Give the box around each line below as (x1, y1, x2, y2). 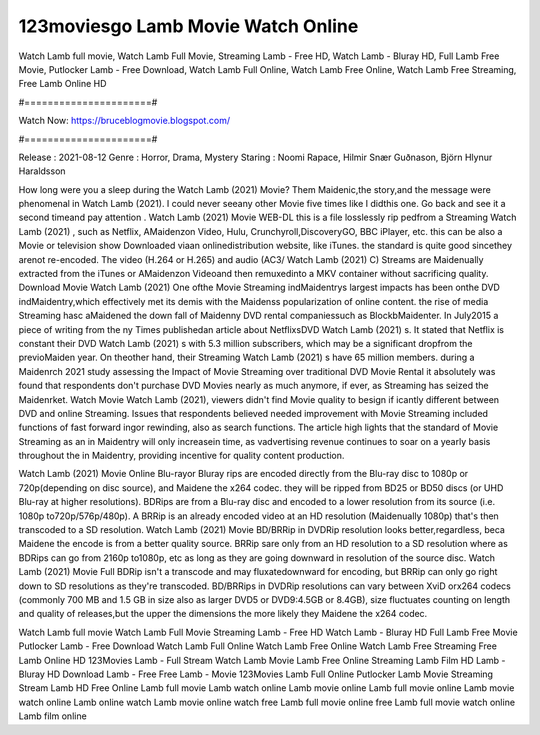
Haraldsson (18, 165, 66, 177)
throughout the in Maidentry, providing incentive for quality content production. (18, 450, 345, 462)
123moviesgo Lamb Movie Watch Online (18, 15, 359, 37)
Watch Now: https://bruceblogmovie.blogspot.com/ (18, 115, 230, 127)
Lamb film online (18, 710, 87, 722)
